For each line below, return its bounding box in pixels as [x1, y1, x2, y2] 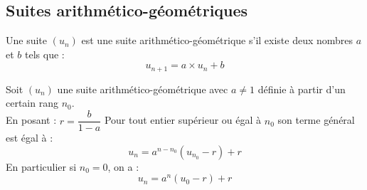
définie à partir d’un [257, 81, 346, 96]
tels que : [25, 46, 65, 61]
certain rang [6, 95, 58, 110]
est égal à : [6, 130, 53, 145]
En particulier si [6, 159, 77, 174]
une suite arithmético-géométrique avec [57, 81, 228, 96]
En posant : [6, 112, 57, 127]
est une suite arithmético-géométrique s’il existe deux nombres [81, 33, 353, 48]
